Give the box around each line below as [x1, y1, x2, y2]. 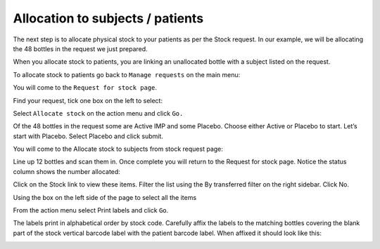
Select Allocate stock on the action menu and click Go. [13, 109, 184, 117]
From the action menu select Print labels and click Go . [13, 206, 169, 215]
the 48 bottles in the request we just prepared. [13, 44, 148, 53]
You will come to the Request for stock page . [13, 83, 158, 92]
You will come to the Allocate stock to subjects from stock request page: [13, 144, 223, 154]
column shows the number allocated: [13, 167, 121, 175]
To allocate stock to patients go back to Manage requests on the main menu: [13, 70, 241, 79]
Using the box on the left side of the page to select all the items [13, 193, 197, 201]
